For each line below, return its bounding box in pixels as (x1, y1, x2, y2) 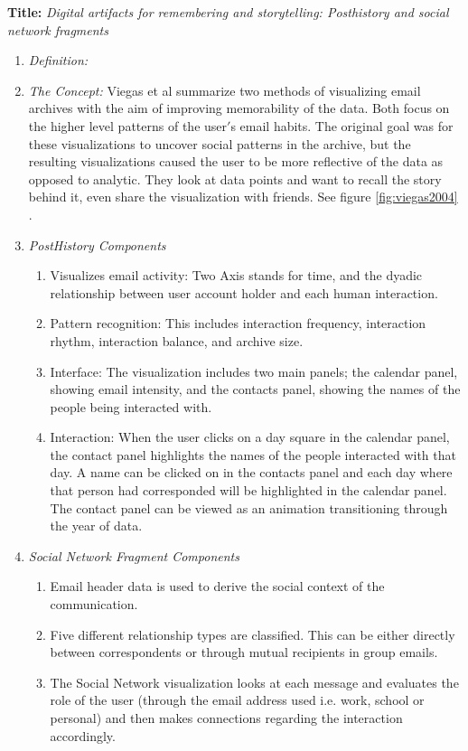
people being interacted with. (50, 397, 212, 416)
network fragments (7, 20, 108, 39)
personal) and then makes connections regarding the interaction (50, 709, 403, 727)
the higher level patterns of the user (28, 116, 228, 135)
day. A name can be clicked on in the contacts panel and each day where (50, 463, 453, 482)
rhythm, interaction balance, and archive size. (50, 331, 304, 350)
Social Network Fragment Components (28, 546, 239, 565)
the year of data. (50, 516, 143, 535)
